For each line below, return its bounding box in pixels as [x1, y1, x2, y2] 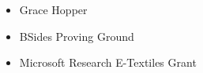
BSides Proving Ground [19, 27, 134, 44]
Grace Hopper [19, 2, 88, 17]
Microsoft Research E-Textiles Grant [19, 54, 197, 71]
